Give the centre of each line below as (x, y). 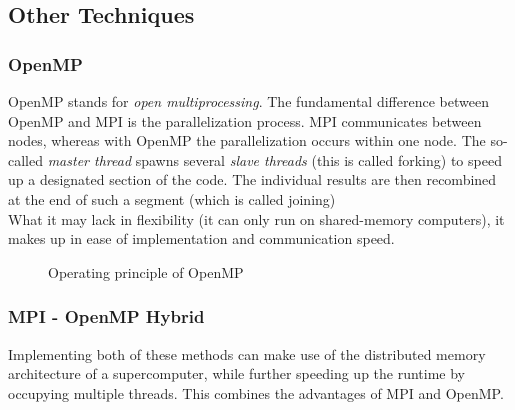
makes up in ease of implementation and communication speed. (201, 238)
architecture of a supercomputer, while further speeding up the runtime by (237, 373)
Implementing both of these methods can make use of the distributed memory (247, 353)
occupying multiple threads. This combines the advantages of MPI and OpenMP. (256, 392)
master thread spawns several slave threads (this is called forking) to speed (274, 159)
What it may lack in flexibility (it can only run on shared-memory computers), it (256, 218)
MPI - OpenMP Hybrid (106, 316)
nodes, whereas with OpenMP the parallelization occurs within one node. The (247, 140)
